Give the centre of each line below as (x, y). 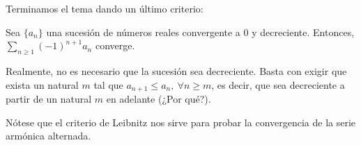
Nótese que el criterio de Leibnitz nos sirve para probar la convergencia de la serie (181, 122)
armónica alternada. (48, 136)
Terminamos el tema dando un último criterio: (105, 8)
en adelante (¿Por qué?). (159, 99)
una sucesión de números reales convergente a (143, 32)
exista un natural (42, 84)
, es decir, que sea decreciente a (278, 84)
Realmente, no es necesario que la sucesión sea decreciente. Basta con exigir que (176, 70)
